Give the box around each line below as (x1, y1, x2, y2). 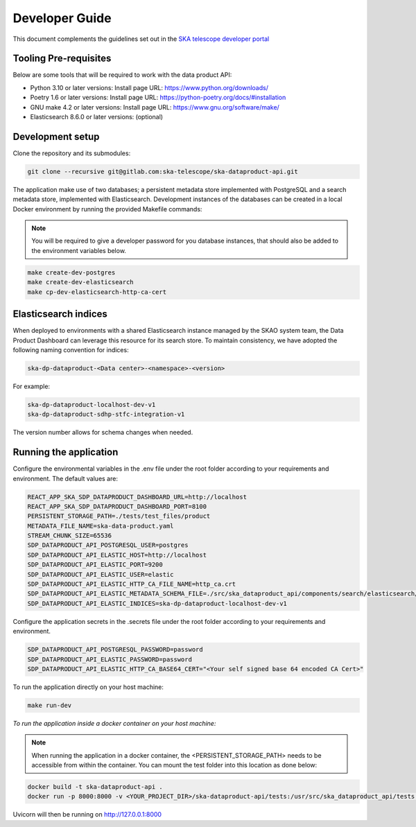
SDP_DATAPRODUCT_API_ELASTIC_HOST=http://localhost (27, 551, 207, 559)
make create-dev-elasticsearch (27, 278, 135, 286)
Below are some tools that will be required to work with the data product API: (12, 71, 232, 79)
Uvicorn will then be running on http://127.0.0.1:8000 (12, 810, 162, 819)
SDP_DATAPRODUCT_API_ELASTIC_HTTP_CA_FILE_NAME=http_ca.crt (27, 580, 236, 589)
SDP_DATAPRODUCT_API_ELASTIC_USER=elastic (27, 571, 174, 578)
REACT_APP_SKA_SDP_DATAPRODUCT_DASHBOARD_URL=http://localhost (27, 493, 248, 500)
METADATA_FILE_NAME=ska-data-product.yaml (27, 522, 174, 530)
